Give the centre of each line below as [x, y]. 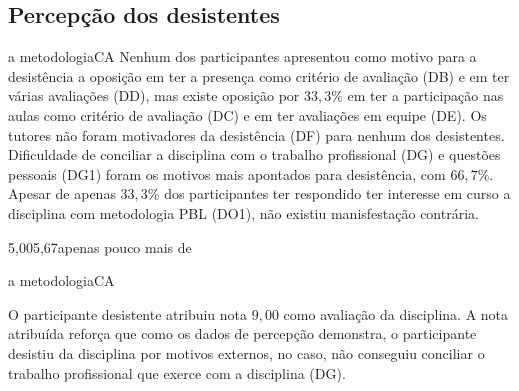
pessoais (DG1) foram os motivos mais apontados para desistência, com [227, 173]
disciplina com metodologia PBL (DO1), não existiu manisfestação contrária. [243, 212]
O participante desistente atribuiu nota [128, 313]
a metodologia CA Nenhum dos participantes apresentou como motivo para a [242, 56]
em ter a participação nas [425, 95]
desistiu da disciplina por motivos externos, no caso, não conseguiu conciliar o [246, 352]
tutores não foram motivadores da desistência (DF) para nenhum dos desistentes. [256, 134]
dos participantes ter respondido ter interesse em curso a [337, 193]
